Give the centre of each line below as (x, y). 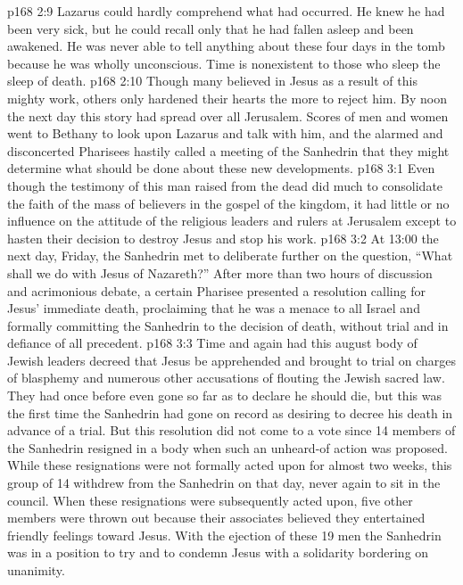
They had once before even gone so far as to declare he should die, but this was (224, 395)
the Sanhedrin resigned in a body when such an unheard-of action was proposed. (228, 447)
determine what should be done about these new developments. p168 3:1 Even (221, 168)
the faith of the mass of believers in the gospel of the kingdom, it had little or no (228, 203)
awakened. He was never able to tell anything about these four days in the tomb (226, 46)
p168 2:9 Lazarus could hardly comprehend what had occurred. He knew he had (226, 11)
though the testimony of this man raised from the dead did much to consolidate (225, 185)
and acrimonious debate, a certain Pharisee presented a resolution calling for (216, 290)
